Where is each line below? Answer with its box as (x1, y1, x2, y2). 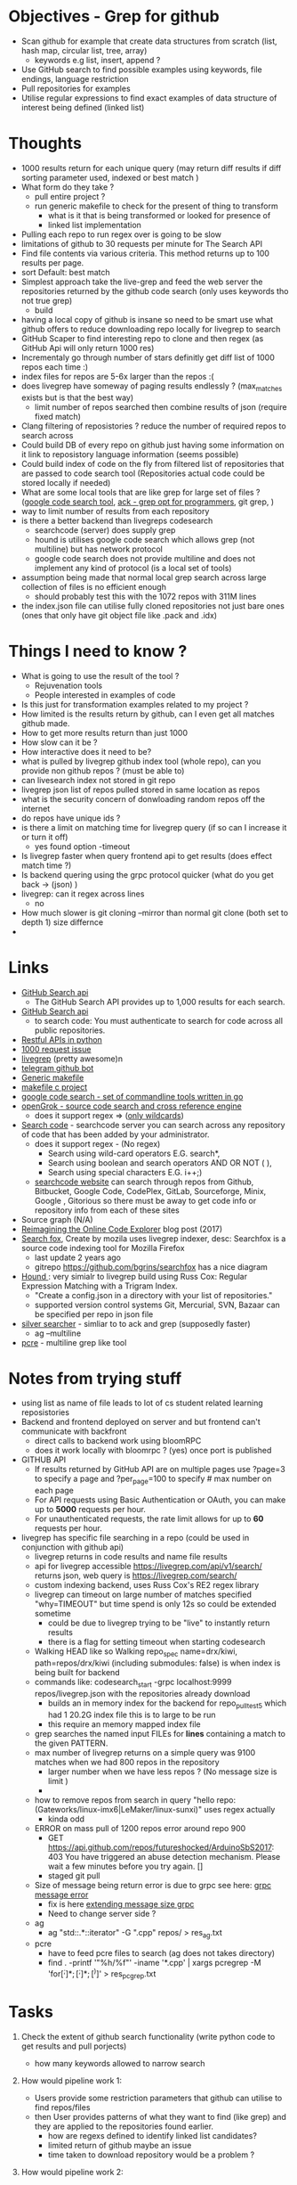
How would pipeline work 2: (20, 2166, 124, 2177)
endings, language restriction (20, 73, 129, 84)
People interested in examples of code (34, 689, 176, 700)
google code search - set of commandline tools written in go (20, 1091, 244, 1101)
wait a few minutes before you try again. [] (47, 1861, 204, 1871)
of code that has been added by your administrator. (20, 1129, 210, 1140)
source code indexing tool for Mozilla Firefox (20, 1242, 185, 1253)
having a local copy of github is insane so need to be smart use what (20, 314, 274, 324)
